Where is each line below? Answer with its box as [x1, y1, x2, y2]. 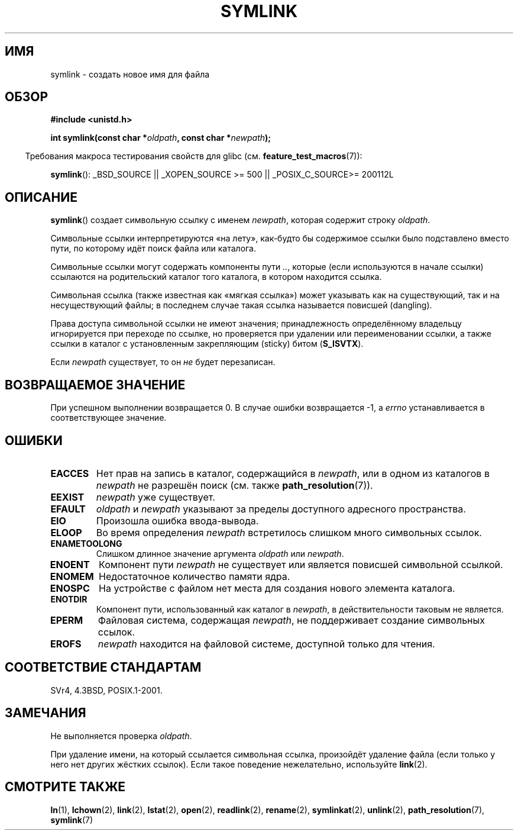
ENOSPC [50, 582, 90, 594]
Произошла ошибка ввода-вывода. [96, 514, 259, 527]
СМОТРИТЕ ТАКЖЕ [5, 779, 126, 795]
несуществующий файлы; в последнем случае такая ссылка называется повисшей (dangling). [50, 300, 432, 311]
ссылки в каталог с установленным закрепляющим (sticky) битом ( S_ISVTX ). [50, 338, 364, 349]
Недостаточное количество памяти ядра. [99, 570, 290, 582]
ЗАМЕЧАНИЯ [5, 705, 86, 721]
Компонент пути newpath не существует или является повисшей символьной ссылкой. [99, 558, 503, 570]
